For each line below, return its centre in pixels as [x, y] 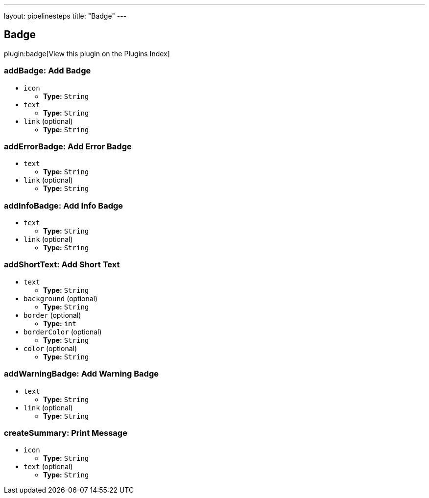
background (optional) [61, 298]
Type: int [60, 323]
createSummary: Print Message [66, 433]
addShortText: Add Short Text [62, 265]
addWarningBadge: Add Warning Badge [82, 374]
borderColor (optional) [63, 332]
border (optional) [52, 315]
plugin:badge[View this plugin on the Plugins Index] [87, 53]
